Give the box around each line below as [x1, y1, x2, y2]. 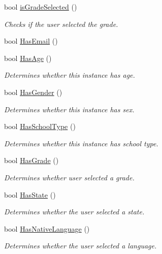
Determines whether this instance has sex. [4, 104, 135, 114]
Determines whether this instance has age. [4, 70, 135, 80]
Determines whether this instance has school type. [4, 138, 158, 148]
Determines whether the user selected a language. [4, 240, 157, 251]
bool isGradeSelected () [4, 2, 77, 12]
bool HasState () [4, 189, 56, 200]
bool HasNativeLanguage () [4, 223, 90, 234]
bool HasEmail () [4, 36, 58, 46]
